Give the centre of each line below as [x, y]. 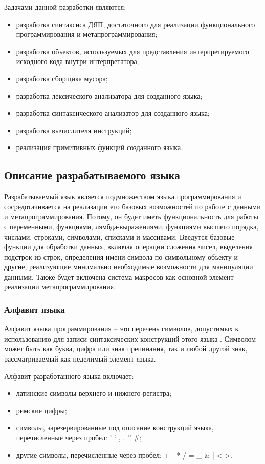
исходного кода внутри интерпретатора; [78, 61]
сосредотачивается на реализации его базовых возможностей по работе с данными [132, 206]
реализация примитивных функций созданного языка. [100, 147]
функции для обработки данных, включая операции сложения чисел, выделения [129, 247]
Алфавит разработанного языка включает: [69, 376]
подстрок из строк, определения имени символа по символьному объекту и [121, 256]
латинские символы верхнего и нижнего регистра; [94, 393]
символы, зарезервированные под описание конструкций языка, [115, 427]
